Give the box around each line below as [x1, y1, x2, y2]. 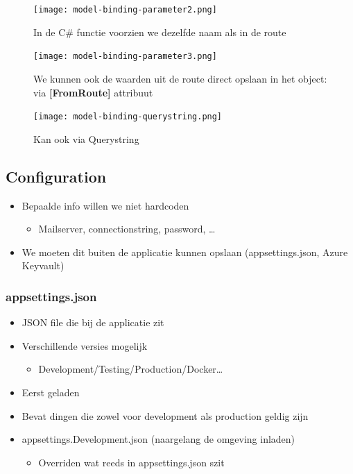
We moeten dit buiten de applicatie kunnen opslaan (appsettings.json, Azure [21, 244, 348, 259]
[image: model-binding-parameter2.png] [33, 5, 217, 15]
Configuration [6, 165, 107, 187]
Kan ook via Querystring [33, 131, 139, 146]
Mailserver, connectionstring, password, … [38, 221, 216, 236]
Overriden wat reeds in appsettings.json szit [38, 455, 225, 469]
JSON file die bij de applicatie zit [21, 315, 164, 330]
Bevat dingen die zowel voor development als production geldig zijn [21, 408, 309, 423]
